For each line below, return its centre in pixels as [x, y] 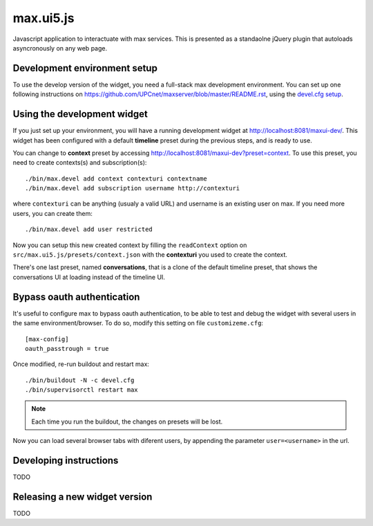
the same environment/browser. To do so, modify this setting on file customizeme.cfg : [138, 323]
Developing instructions [66, 461]
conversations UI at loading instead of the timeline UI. [89, 277]
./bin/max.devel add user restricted [89, 229]
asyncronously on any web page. [60, 48]
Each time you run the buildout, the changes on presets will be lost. [127, 421]
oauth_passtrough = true [67, 348]
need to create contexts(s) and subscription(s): [80, 163]
